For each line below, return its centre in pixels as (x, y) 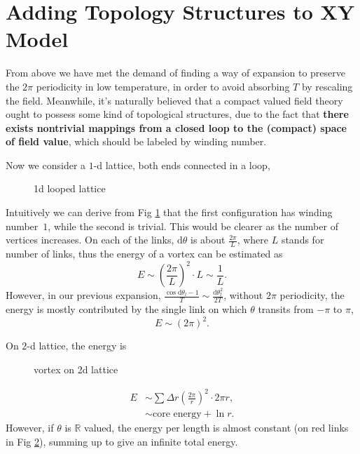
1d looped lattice (70, 188)
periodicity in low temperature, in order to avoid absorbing (163, 86)
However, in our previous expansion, (83, 295)
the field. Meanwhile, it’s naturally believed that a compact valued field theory (174, 100)
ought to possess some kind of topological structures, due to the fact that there (177, 114)
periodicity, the (312, 295)
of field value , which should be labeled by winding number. (136, 141)
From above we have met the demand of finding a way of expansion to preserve (175, 73)
